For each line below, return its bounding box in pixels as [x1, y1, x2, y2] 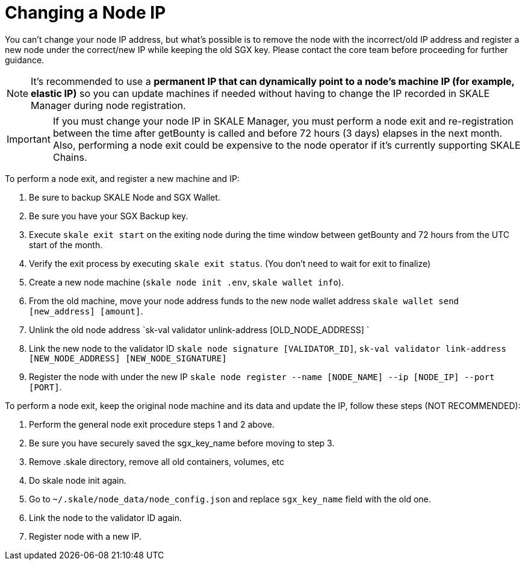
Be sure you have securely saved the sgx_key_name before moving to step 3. [29, 437, 335, 448]
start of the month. [29, 239, 103, 250]
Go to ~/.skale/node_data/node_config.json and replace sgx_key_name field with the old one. [29, 493, 431, 504]
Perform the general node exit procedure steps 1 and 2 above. [29, 419, 275, 429]
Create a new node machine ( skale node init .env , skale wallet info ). [29, 276, 344, 287]
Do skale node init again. [29, 475, 126, 485]
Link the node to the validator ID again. [29, 512, 182, 523]
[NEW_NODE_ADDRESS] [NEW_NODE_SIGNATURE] [29, 353, 227, 363]
